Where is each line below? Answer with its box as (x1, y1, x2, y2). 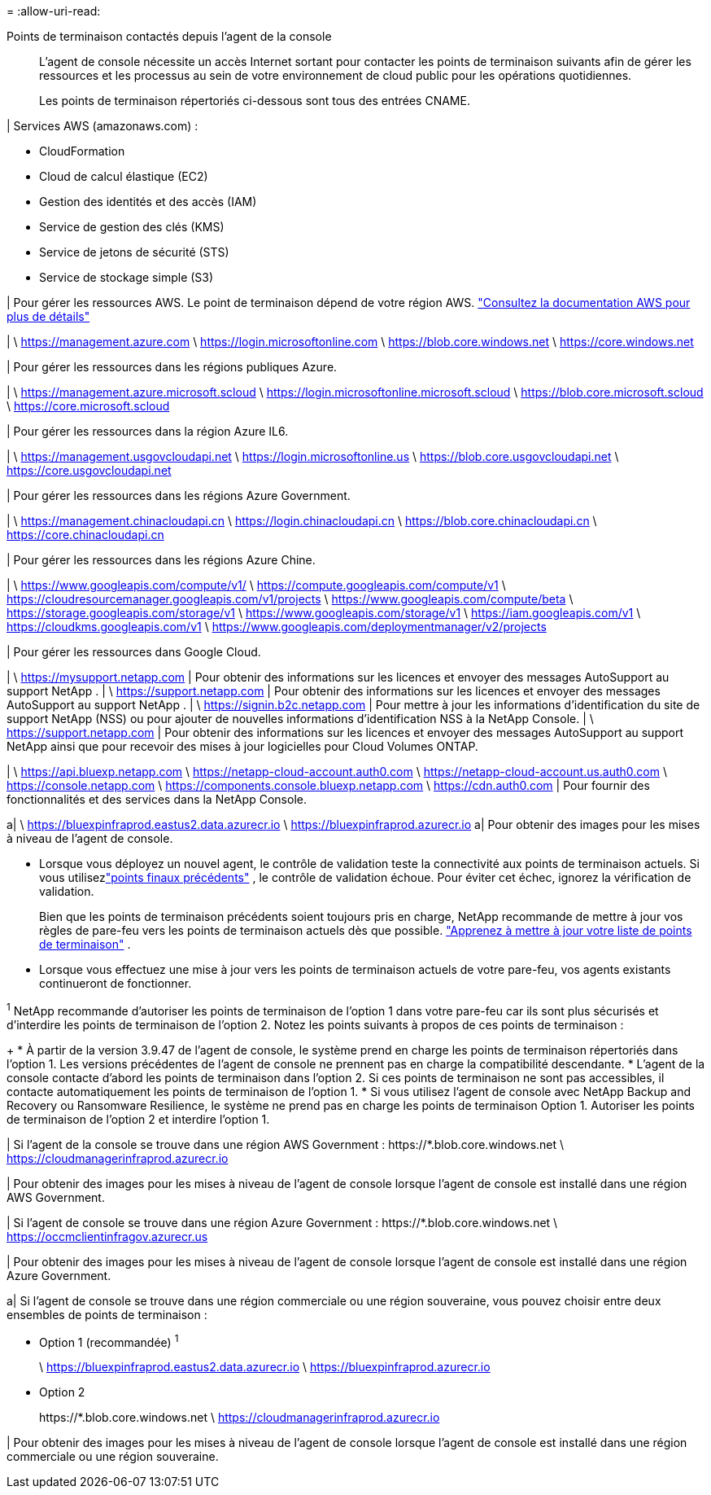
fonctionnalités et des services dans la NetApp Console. (7, 792, 307, 806)
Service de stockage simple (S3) (39, 270, 214, 284)
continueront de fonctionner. (39, 976, 192, 990)
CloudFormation (39, 144, 125, 158)
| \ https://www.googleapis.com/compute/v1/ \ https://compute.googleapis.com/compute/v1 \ (7, 578, 506, 592)
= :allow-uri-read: (7, 4, 101, 18)
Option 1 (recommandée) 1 (39, 1332, 179, 1349)
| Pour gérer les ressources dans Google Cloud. (7, 645, 261, 659)
